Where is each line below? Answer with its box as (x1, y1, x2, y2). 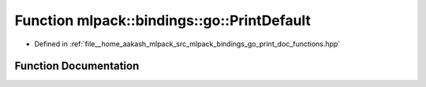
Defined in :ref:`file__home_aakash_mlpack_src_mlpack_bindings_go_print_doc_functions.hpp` (34, 39, 341, 49)
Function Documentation (14, 60, 140, 73)
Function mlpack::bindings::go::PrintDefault (14, 12, 312, 29)
